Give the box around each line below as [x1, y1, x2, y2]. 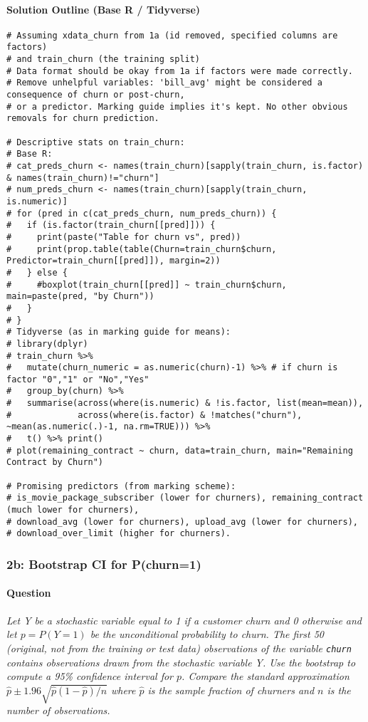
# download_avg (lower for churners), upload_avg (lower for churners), [6, 516, 358, 527]
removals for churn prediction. [6, 113, 159, 124]
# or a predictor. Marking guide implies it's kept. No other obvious [6, 101, 348, 112]
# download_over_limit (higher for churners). [6, 528, 231, 539]
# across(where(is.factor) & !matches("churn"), [6, 409, 303, 420]
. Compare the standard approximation [182, 669, 349, 684]
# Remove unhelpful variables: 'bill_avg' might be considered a [6, 78, 322, 88]
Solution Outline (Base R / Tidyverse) [6, 1, 201, 16]
